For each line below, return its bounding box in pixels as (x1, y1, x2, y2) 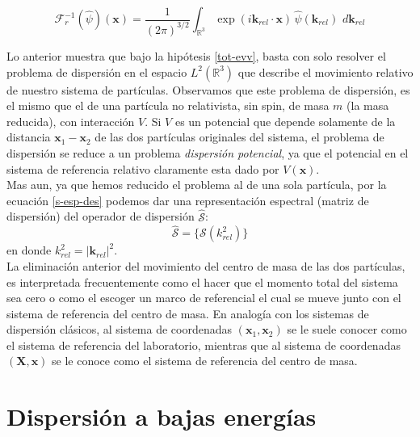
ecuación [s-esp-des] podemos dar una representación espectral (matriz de (6, 191, 369, 208)
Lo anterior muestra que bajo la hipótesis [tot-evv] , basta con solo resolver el (6, 47, 386, 64)
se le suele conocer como (287, 321, 407, 338)
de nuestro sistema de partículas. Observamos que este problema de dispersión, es (6, 81, 410, 98)
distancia (6, 128, 51, 145)
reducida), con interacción (6, 112, 135, 129)
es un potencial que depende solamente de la (174, 112, 396, 129)
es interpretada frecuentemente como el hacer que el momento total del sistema (6, 273, 398, 290)
